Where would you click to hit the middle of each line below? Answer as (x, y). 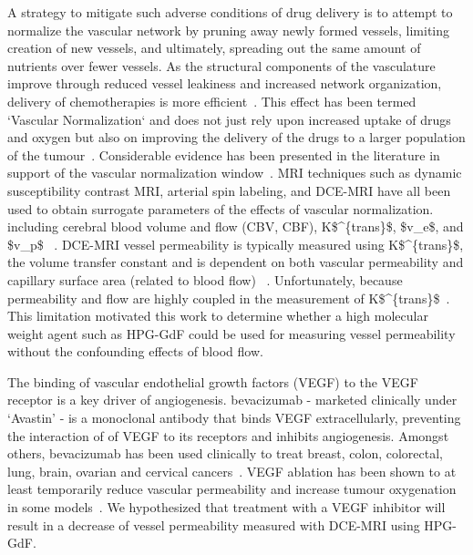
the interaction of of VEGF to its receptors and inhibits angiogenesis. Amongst (228, 435)
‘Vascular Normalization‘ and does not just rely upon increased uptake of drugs (229, 119)
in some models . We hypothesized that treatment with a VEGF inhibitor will (226, 507)
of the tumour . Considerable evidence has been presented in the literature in (224, 154)
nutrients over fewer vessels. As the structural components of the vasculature (221, 65)
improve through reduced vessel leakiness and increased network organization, (225, 83)
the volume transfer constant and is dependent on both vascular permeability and (236, 262)
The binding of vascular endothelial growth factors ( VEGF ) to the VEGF (213, 381)
